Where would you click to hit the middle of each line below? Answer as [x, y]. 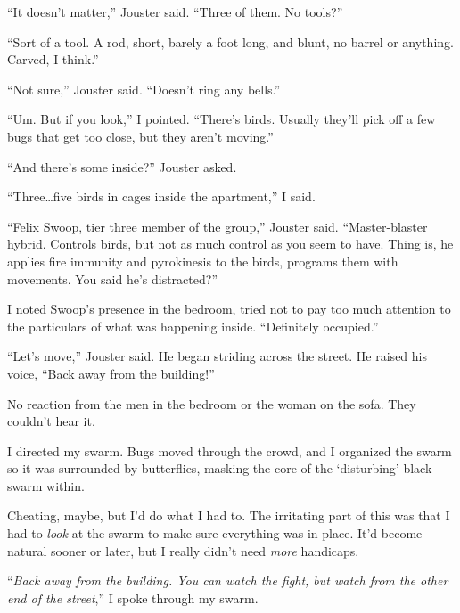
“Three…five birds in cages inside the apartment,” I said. [161, 196]
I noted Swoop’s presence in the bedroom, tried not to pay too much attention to [229, 309]
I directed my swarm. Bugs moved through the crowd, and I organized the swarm [230, 450]
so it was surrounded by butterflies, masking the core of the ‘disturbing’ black [220, 468]
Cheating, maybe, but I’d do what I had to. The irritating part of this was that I [229, 515]
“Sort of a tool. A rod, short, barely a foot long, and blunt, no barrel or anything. [230, 41]
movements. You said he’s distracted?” [112, 278]
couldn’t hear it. [51, 421]
